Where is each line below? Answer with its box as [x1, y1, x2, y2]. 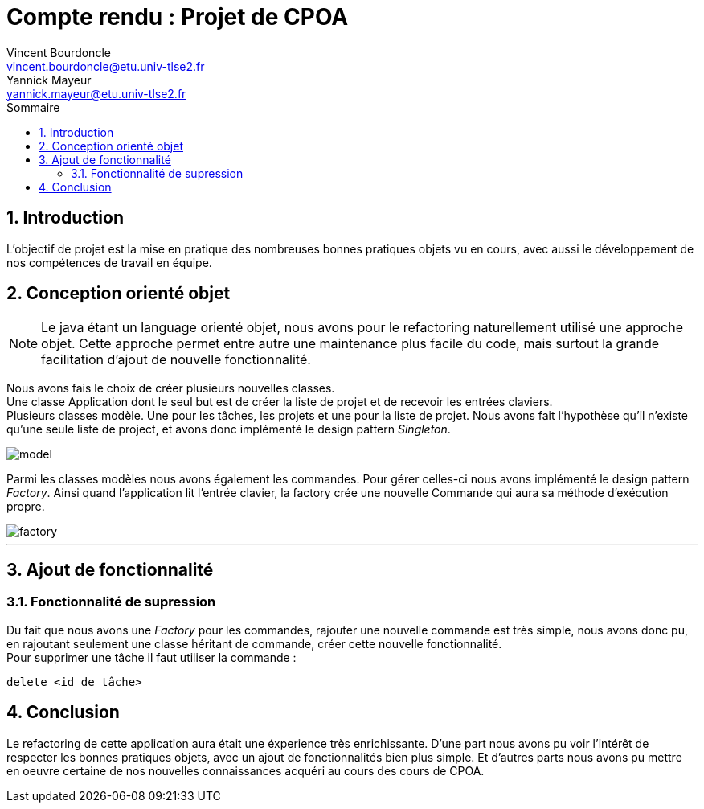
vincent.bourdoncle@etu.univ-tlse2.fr [6, 59, 205, 73]
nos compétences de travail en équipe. [6, 255, 212, 269]
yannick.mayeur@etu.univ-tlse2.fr [6, 86, 186, 101]
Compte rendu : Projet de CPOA [6, 3, 349, 31]
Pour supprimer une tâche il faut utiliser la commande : [6, 650, 297, 664]
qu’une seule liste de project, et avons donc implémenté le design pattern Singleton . [6, 422, 451, 437]
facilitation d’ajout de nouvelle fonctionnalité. [41, 351, 311, 368]
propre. [6, 499, 45, 514]
